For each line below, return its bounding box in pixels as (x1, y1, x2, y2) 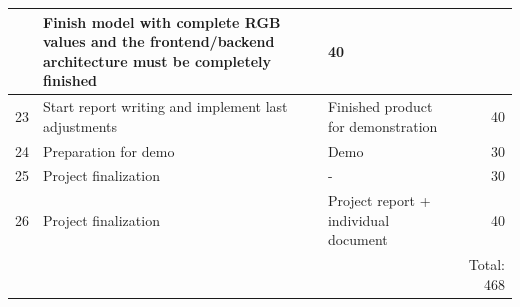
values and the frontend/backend (43, 31, 275, 52)
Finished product (327, 96, 433, 117)
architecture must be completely (43, 50, 271, 71)
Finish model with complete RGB (43, 11, 281, 32)
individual (327, 209, 390, 230)
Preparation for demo (43, 140, 175, 161)
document (327, 229, 388, 250)
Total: (468, 254, 505, 275)
